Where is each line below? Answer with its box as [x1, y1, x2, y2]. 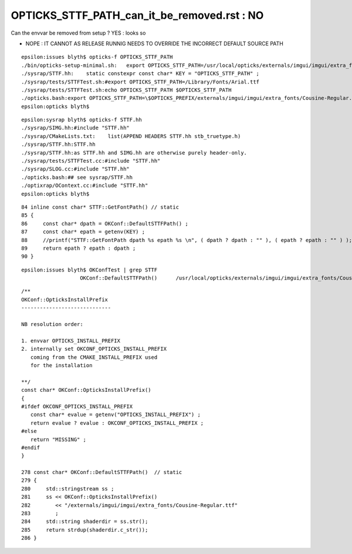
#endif [21, 444, 40, 451]
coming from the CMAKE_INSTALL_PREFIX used [30, 354, 158, 361]
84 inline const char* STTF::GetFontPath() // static [21, 203, 179, 210]
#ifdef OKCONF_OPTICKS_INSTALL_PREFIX [21, 403, 133, 409]
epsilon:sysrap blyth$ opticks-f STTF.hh [21, 116, 142, 123]
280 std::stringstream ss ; [21, 485, 114, 492]
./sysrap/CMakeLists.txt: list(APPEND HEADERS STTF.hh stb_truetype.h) [21, 133, 241, 139]
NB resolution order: [21, 321, 83, 328]
